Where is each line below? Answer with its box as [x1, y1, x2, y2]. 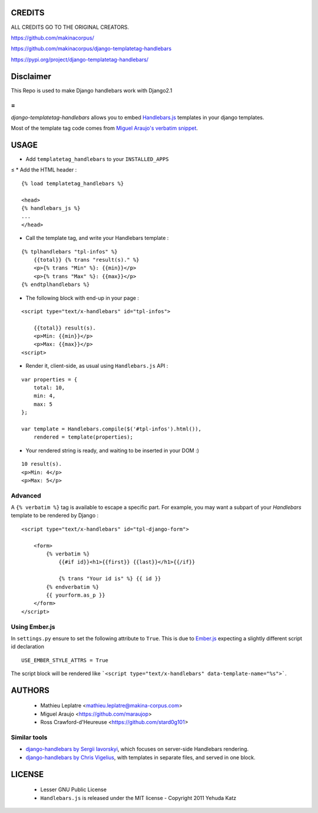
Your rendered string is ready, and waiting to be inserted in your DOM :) [25, 447, 200, 454]
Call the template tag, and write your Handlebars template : [25, 235, 169, 242]
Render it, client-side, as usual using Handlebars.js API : [25, 363, 168, 370]
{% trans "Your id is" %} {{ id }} [58, 575, 161, 582]
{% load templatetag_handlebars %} [21, 180, 124, 187]
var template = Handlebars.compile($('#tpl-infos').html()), [21, 425, 201, 432]
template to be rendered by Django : [11, 512, 99, 519]
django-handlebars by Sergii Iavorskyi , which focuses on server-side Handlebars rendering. [25, 746, 249, 753]
